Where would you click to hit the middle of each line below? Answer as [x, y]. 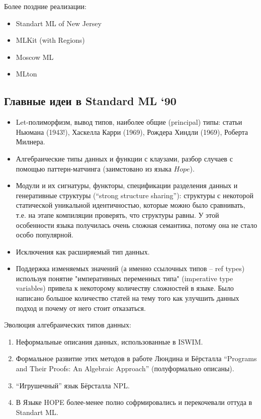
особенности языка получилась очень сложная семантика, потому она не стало [137, 225]
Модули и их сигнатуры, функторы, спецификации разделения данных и [127, 185]
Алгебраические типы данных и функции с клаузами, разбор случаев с [124, 158]
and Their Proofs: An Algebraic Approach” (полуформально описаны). [125, 368]
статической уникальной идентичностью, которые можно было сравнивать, [130, 205]
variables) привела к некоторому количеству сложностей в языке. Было [125, 288]
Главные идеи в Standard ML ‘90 [90, 101]
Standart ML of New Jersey [59, 23]
